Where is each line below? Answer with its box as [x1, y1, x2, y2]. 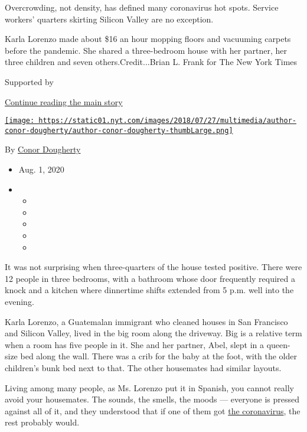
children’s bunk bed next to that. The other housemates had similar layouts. [5, 361, 282, 373]
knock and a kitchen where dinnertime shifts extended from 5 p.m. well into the [5, 284, 294, 296]
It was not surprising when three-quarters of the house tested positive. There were [5, 261, 302, 273]
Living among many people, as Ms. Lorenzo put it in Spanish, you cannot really [5, 381, 294, 394]
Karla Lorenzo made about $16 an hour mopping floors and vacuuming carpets [5, 33, 291, 45]
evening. [5, 295, 34, 307]
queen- [266, 338, 290, 350]
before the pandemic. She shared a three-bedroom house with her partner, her [5, 44, 288, 56]
